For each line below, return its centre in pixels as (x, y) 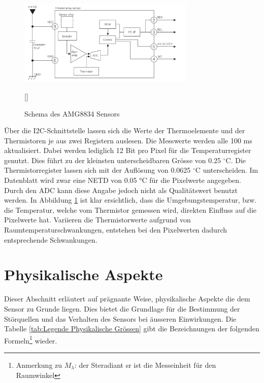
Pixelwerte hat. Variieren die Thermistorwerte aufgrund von (97, 220)
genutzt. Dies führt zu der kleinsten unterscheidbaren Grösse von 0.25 (113, 160)
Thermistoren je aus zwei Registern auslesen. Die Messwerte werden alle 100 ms (128, 140)
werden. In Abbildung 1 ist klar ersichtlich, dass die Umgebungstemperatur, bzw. (130, 200)
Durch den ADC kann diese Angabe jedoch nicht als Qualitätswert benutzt (121, 190)
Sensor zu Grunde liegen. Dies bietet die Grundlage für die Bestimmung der (122, 308)
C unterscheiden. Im (227, 170)
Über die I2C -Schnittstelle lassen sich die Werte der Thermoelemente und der (125, 130)
